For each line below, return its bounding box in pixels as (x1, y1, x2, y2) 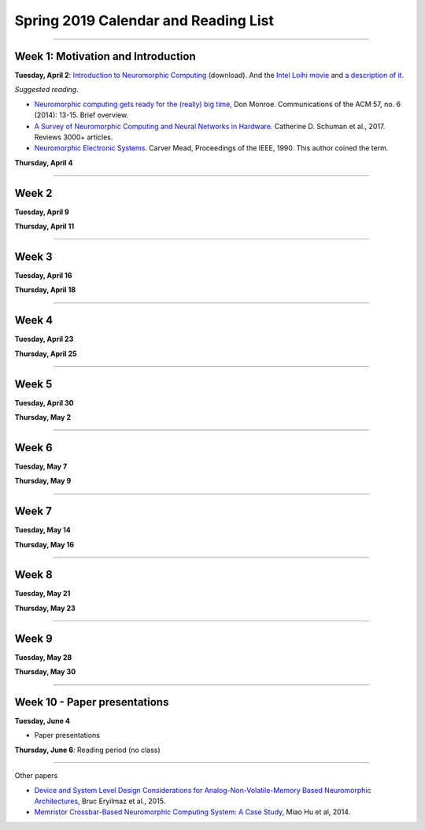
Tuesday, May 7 (14, 461, 68, 471)
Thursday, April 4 (14, 157, 73, 167)
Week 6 (14, 441, 53, 454)
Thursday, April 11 (14, 221, 75, 232)
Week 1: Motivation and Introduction (14, 50, 196, 63)
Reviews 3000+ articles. (34, 132, 113, 142)
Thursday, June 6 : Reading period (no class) (14, 745, 161, 754)
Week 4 (14, 313, 54, 327)
